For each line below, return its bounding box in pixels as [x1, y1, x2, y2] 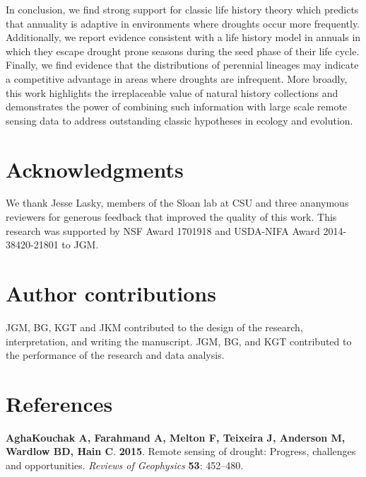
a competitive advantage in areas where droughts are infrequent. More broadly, [6, 71, 348, 86]
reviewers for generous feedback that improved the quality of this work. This [6, 209, 337, 224]
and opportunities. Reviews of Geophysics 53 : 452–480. [6, 458, 244, 473]
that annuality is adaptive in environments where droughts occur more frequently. [6, 16, 360, 30]
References [6, 389, 113, 418]
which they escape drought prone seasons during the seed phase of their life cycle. [6, 43, 360, 58]
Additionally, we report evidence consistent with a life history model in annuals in [6, 30, 361, 45]
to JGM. [61, 237, 99, 252]
